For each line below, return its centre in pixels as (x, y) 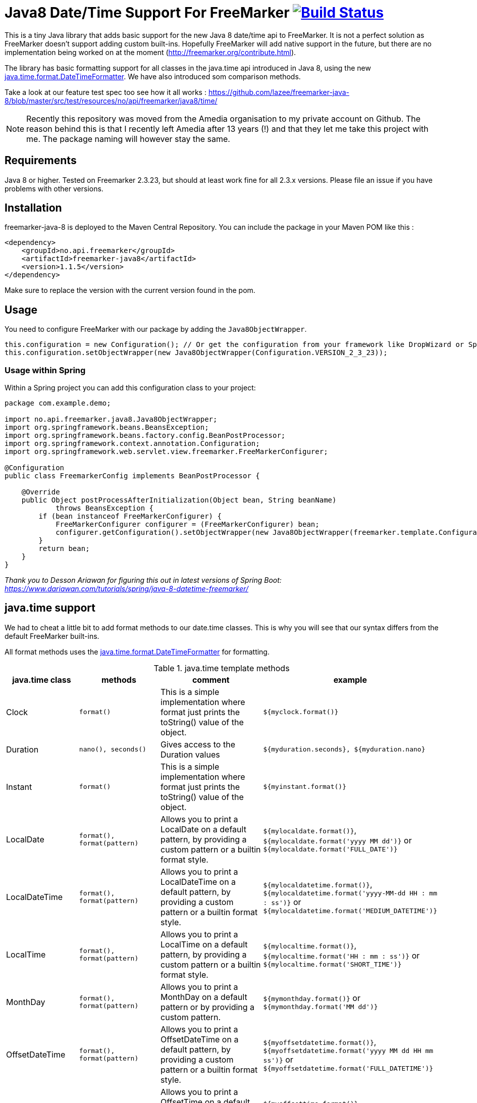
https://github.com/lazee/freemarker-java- (279, 92)
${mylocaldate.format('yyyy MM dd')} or (337, 841)
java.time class (42, 680)
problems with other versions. (54, 188)
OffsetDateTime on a (200, 1039)
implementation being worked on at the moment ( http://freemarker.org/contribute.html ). (150, 52)
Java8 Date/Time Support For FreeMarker (147, 13)
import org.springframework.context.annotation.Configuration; (132, 444)
